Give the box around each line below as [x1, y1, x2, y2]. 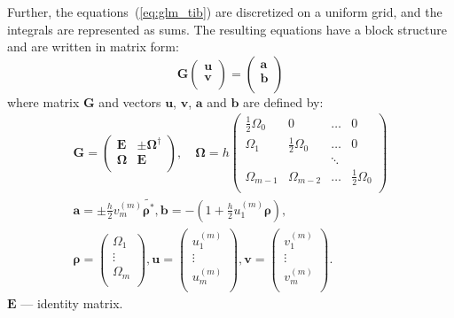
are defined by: [243, 92, 324, 111]
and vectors [98, 92, 161, 111]
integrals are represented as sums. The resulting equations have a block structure [7, 19, 447, 38]
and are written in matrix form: [7, 37, 179, 56]
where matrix [7, 92, 80, 111]
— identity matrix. [20, 293, 123, 312]
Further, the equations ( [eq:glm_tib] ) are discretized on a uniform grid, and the [7, 3, 442, 20]
